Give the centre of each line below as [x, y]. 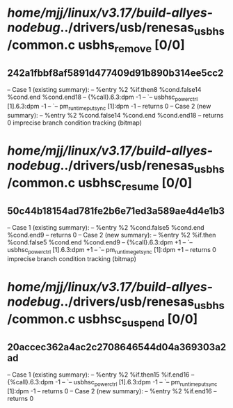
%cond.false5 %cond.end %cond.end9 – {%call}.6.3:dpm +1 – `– [100, 242]
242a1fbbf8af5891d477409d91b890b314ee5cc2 [115, 73]
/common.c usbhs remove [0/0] [96, 46]
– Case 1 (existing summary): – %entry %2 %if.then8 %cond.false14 [104, 90]
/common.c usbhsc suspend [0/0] [103, 320]
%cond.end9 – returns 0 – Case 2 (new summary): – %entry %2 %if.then [112, 235]
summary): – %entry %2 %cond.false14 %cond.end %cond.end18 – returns [115, 115]
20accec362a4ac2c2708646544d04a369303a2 [117, 347]
